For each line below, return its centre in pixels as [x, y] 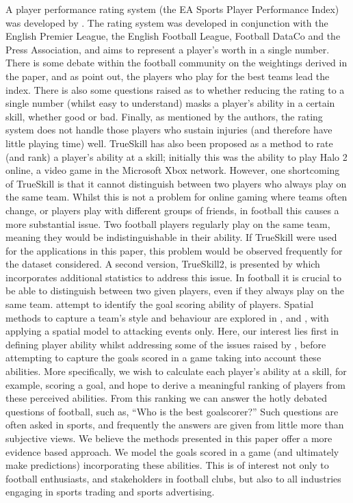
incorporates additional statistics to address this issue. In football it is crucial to [173, 277]
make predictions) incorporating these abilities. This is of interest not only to [167, 465]
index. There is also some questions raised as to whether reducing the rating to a [175, 89]
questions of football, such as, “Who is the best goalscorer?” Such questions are [172, 411]
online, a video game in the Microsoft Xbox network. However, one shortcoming [173, 170]
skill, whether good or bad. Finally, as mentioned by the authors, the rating [164, 116]
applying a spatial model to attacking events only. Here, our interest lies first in [172, 331]
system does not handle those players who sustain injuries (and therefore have [169, 130]
